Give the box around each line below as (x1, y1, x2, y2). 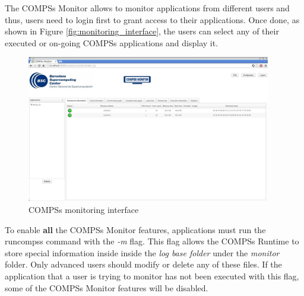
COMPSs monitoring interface (28, 203, 139, 216)
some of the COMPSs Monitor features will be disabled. (5, 281, 208, 294)
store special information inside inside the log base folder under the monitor (5, 246, 280, 259)
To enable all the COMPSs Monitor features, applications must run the (5, 223, 266, 235)
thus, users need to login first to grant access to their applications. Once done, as (5, 13, 300, 26)
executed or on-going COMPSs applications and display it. (5, 36, 218, 49)
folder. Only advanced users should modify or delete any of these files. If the (5, 258, 282, 270)
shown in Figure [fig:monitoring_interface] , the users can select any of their (5, 25, 279, 37)
